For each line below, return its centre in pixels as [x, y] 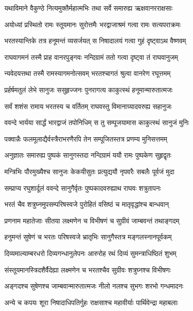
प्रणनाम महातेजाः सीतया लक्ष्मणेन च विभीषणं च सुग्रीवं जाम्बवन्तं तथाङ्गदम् [92, 220]
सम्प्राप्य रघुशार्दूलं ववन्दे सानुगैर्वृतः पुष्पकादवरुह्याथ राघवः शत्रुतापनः [83, 188]
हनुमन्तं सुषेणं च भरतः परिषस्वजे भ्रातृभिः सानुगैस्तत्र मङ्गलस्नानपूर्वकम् [88, 237]
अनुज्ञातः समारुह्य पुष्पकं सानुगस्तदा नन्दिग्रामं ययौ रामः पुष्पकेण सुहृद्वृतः [88, 155]
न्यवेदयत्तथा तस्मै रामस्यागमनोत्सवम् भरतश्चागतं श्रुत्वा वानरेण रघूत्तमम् [88, 73]
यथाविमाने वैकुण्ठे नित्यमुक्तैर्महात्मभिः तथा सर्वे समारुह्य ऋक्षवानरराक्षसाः [88, 8]
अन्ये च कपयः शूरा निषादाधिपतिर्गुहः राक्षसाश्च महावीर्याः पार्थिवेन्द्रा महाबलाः [91, 302]
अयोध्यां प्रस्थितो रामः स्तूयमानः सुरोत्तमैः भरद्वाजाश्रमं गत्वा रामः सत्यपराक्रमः [93, 24]
